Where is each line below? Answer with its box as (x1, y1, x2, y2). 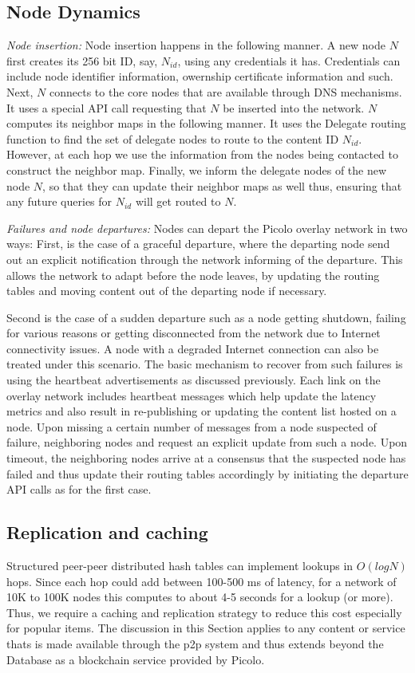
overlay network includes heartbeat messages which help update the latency (6, 387, 377, 403)
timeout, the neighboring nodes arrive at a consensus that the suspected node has (6, 450, 406, 466)
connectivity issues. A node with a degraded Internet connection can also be (6, 340, 379, 356)
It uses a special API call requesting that (6, 99, 207, 116)
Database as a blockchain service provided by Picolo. (6, 651, 265, 667)
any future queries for (6, 193, 113, 210)
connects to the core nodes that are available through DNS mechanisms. (49, 83, 402, 100)
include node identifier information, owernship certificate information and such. (6, 68, 393, 85)
